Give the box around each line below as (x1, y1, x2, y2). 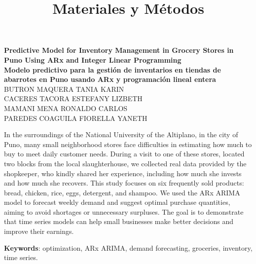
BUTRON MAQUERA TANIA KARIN (4, 83, 124, 94)
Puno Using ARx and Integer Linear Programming (4, 54, 182, 65)
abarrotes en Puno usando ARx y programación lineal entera (4, 74, 216, 84)
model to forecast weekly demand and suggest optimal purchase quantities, (4, 197, 230, 207)
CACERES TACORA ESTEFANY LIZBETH (4, 93, 143, 104)
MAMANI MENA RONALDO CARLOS (4, 103, 128, 113)
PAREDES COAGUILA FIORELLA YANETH (4, 113, 147, 123)
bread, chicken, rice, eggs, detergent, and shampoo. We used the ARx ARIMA (4, 187, 240, 197)
